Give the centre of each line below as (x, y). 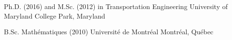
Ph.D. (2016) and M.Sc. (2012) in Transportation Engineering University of (116, 6)
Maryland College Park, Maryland (55, 15)
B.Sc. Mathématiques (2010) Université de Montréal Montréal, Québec (109, 32)
